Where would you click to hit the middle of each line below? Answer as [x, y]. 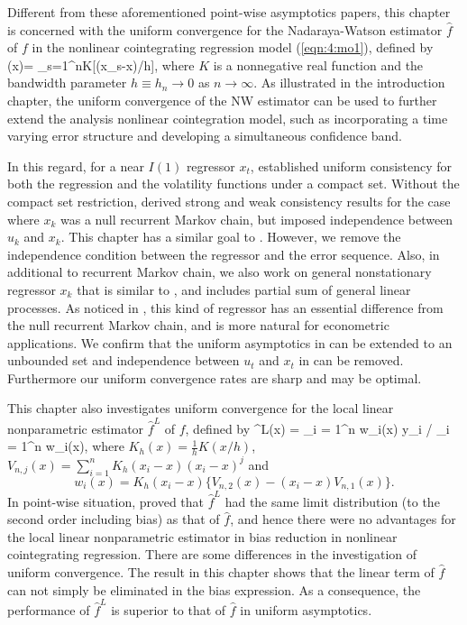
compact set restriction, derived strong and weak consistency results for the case [229, 201]
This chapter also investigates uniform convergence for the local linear [201, 408]
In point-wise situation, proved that [105, 501]
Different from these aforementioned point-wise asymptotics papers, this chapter [229, 12]
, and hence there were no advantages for [343, 519]
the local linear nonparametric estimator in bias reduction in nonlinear [202, 536]
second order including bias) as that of [114, 519]
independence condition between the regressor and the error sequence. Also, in [224, 254]
